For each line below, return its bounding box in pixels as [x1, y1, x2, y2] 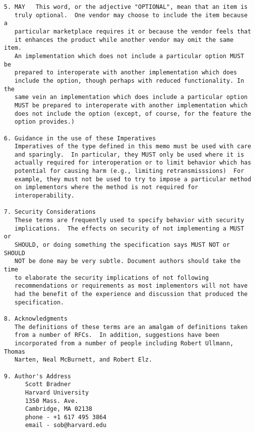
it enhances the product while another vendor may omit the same [14, 36, 234, 43]
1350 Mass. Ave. [25, 397, 78, 404]
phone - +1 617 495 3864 [25, 413, 107, 421]
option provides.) [14, 118, 75, 126]
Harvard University [25, 389, 89, 396]
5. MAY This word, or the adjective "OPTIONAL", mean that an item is [4, 3, 248, 10]
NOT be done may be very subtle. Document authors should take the [14, 258, 241, 265]
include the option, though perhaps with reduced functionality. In [14, 77, 244, 84]
